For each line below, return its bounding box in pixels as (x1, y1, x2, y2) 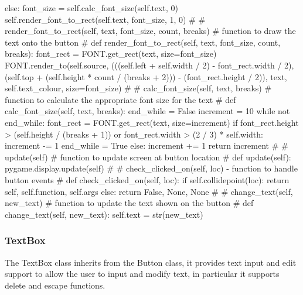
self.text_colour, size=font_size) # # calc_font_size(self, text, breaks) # (5, 82, 272, 94)
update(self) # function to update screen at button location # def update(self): (5, 150, 291, 163)
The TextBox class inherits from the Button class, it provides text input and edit (5, 256, 297, 268)
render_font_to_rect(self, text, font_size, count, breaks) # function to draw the (5, 25, 296, 37)
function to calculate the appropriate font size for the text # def (5, 93, 236, 105)
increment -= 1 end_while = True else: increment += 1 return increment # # (5, 139, 288, 152)
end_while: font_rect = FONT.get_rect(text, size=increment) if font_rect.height (5, 116, 299, 128)
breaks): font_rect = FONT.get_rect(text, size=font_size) (5, 47, 217, 60)
